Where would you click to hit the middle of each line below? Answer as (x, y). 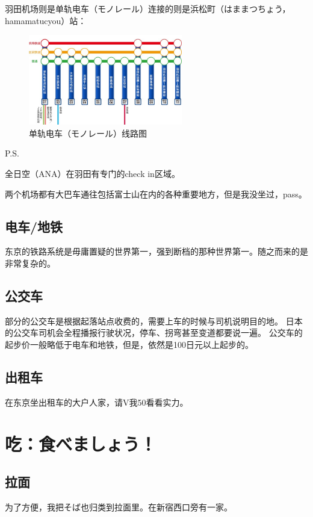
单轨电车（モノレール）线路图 (88, 133)
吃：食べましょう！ (81, 443)
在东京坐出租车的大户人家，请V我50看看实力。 (97, 402)
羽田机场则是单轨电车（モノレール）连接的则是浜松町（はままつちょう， (148, 8)
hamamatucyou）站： (46, 20)
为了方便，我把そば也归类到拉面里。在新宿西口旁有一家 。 (119, 506)
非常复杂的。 (30, 263)
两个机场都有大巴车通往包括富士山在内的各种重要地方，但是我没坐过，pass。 (156, 193)
